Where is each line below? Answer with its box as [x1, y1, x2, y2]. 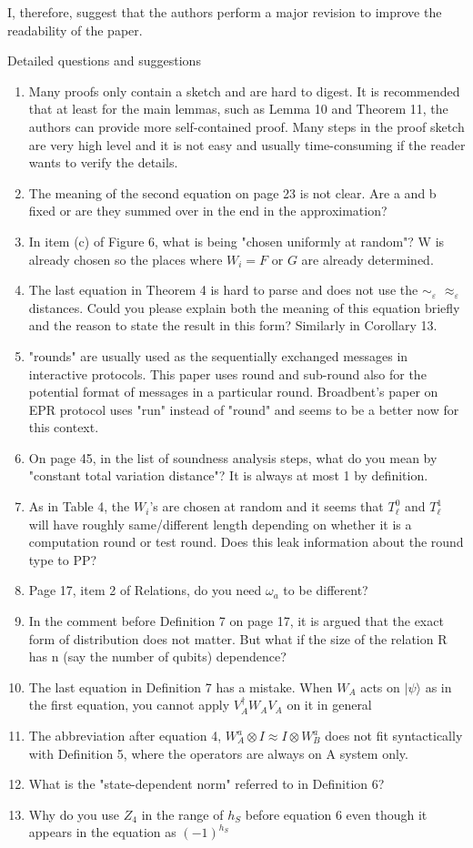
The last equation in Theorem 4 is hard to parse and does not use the [28, 280, 418, 299]
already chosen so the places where [28, 249, 223, 268]
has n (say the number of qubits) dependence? [28, 647, 287, 666]
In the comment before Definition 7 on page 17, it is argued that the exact [28, 611, 444, 631]
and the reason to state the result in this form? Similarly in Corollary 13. [28, 316, 438, 335]
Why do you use [28, 804, 120, 823]
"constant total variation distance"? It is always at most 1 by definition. [28, 466, 428, 485]
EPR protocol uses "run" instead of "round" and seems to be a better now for [28, 399, 459, 419]
